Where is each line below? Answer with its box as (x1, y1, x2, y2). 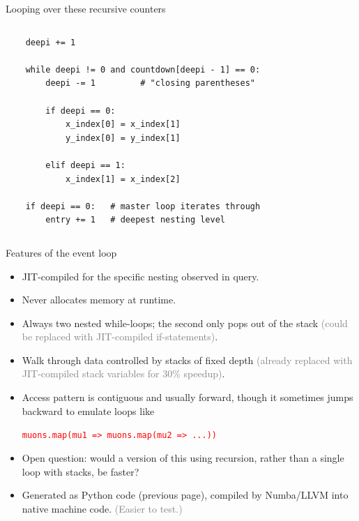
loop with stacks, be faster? (22, 464, 139, 478)
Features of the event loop (6, 245, 117, 259)
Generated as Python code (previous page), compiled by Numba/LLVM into (22, 488, 349, 502)
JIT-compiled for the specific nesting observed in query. (22, 269, 259, 283)
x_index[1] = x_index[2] (65, 174, 181, 184)
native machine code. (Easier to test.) (22, 501, 183, 515)
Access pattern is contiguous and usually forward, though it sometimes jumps (22, 390, 353, 405)
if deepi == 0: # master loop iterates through (25, 201, 261, 211)
